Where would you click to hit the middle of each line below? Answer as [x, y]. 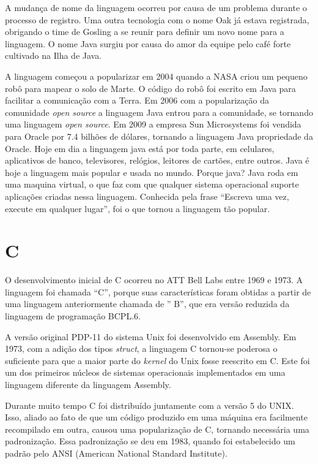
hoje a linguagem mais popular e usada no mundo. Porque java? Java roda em [152, 172]
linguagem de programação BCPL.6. [73, 316]
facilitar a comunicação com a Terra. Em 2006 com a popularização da [137, 100]
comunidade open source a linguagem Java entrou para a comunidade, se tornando [159, 112]
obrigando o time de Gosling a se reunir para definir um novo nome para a [145, 32]
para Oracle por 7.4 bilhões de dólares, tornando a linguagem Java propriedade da [159, 136]
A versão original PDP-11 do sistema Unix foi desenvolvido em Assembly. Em [151, 336]
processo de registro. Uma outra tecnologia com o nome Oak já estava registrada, [157, 19]
